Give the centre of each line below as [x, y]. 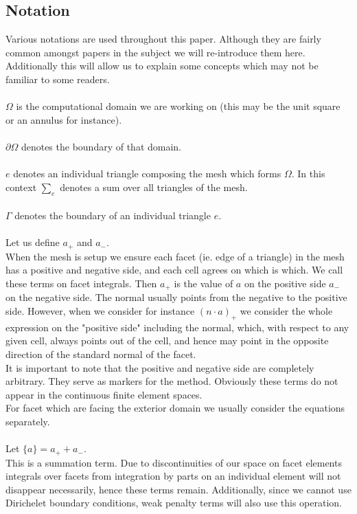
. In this [308, 174]
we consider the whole [286, 311]
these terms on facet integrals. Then [81, 283]
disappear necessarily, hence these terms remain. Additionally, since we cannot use [178, 489]
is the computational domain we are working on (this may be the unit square [178, 106]
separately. [28, 421]
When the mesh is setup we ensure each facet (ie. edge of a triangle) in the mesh [175, 256]
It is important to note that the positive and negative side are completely [160, 367]
